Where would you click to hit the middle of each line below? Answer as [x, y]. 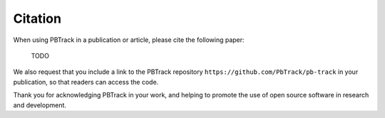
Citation [37, 18]
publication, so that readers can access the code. [86, 82]
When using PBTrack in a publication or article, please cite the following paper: [129, 40]
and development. [40, 105]
